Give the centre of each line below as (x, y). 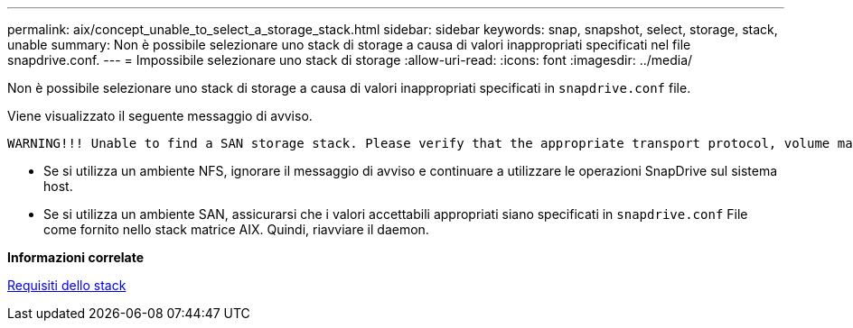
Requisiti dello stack (67, 285)
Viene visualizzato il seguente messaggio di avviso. (160, 116)
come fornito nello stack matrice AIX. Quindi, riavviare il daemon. (236, 229)
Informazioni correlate (76, 257)
